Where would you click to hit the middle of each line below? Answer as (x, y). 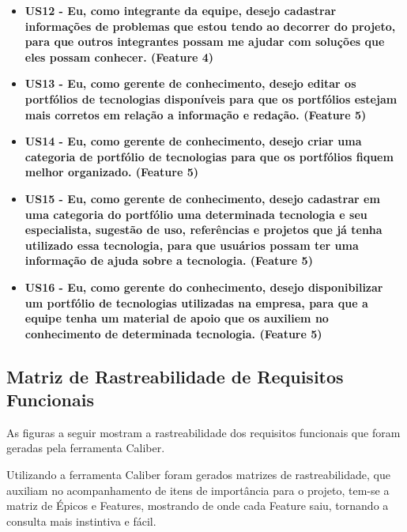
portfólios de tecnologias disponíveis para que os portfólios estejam (211, 98)
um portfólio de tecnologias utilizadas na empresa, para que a (196, 302)
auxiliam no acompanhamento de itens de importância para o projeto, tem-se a (198, 490)
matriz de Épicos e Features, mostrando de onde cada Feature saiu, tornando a (198, 506)
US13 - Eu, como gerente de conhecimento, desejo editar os (190, 83)
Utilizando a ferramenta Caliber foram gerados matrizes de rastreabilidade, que (198, 475)
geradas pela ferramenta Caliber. (86, 448)
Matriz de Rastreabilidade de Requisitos (175, 376)
